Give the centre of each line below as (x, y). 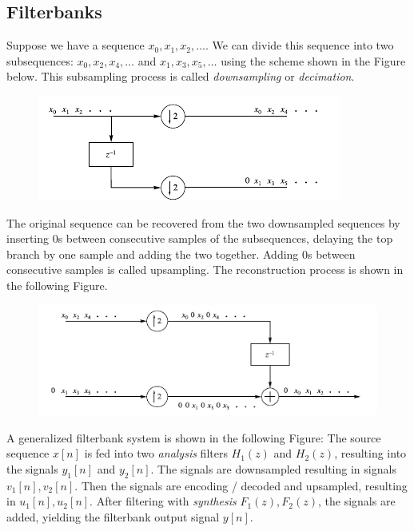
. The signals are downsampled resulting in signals (273, 468)
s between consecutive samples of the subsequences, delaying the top (225, 238)
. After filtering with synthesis (163, 501)
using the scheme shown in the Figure (313, 60)
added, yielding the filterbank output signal (113, 516)
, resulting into (370, 453)
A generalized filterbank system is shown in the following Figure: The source (194, 437)
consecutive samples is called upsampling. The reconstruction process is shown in (205, 269)
